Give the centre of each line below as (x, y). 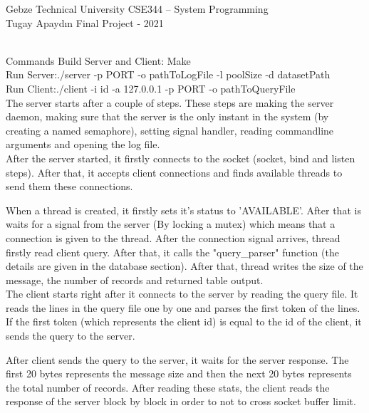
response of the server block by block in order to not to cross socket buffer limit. (181, 401)
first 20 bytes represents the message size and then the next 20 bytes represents (179, 373)
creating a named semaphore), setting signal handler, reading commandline (170, 130)
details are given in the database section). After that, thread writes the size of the (184, 266)
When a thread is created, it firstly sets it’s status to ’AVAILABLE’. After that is (183, 210)
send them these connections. (69, 186)
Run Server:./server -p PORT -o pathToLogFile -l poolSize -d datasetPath (168, 74)
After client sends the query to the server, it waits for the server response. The (177, 359)
